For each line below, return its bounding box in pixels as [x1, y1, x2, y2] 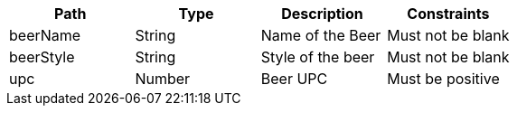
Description [281, 5, 363, 23]
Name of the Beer [260, 26, 381, 44]
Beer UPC [260, 70, 328, 88]
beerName [9, 26, 81, 44]
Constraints [407, 5, 490, 23]
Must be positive [387, 70, 500, 88]
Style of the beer [260, 48, 375, 66]
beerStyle [9, 48, 75, 66]
